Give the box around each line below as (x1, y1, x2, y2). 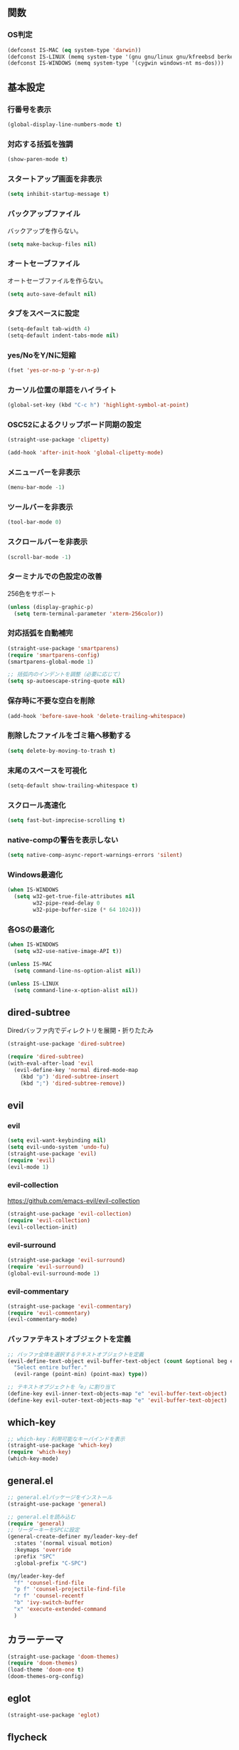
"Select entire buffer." (14, 1364, 87, 1371)
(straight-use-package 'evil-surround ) (7, 1256, 126, 1264)
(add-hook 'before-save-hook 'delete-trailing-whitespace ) (7, 712, 186, 719)
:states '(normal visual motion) (14, 1540, 113, 1547)
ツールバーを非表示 (7, 502, 73, 512)
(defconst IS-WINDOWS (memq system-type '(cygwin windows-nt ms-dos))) (7, 60, 224, 67)
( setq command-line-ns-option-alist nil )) (14, 967, 142, 974)
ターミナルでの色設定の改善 (7, 572, 102, 582)
